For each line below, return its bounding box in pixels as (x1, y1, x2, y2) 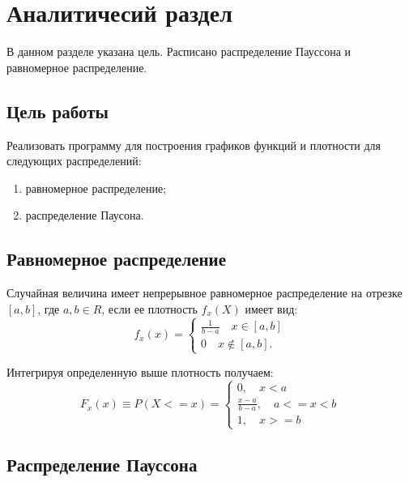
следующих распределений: (6, 152, 142, 169)
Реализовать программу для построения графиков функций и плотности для (6, 136, 381, 153)
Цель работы (6, 98, 109, 123)
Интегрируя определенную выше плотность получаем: (6, 364, 274, 381)
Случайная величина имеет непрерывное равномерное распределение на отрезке (6, 284, 403, 301)
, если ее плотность (101, 300, 198, 317)
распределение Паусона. (25, 207, 144, 224)
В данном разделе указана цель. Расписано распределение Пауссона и (6, 43, 351, 60)
